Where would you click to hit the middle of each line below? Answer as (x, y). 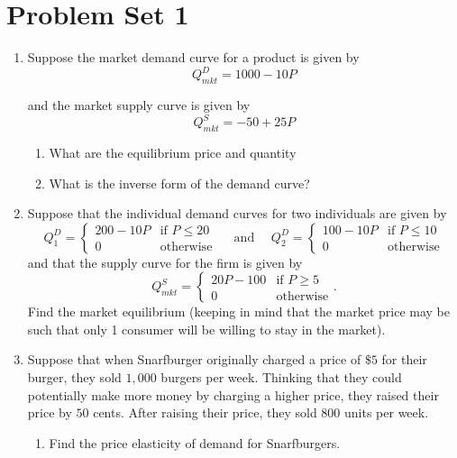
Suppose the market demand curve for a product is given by (193, 57)
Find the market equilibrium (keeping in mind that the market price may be (238, 311)
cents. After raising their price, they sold (205, 412)
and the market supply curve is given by (139, 105)
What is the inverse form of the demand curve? (179, 183)
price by (50, 412)
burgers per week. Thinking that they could (281, 377)
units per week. (387, 412)
